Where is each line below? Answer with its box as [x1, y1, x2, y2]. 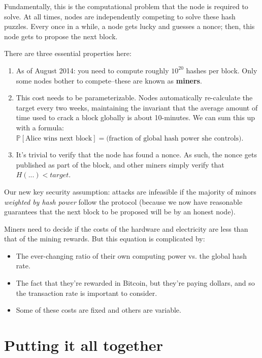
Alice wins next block [25, 134, 92, 142]
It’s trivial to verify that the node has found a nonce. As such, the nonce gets [16, 149, 257, 160]
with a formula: [16, 122, 64, 132]
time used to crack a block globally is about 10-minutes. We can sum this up [16, 112, 255, 123]
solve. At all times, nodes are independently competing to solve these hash [4, 11, 236, 21]
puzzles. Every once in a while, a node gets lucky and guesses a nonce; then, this [4, 21, 255, 32]
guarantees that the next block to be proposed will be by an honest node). [4, 206, 236, 217]
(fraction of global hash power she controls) [106, 134, 242, 142]
